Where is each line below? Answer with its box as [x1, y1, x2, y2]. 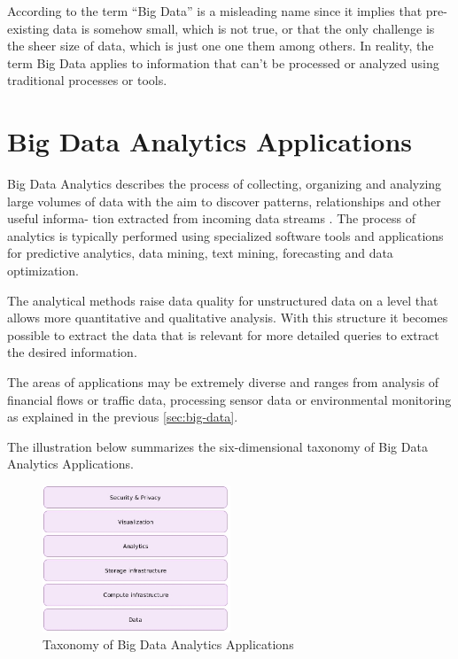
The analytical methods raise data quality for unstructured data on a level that [7, 291, 439, 309]
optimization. [7, 261, 79, 280]
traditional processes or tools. [7, 71, 167, 89]
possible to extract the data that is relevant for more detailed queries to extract [7, 325, 439, 344]
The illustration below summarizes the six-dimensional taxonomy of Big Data [7, 437, 428, 455]
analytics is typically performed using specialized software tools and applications [7, 226, 444, 244]
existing [7, 19, 50, 37]
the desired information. [7, 343, 137, 361]
